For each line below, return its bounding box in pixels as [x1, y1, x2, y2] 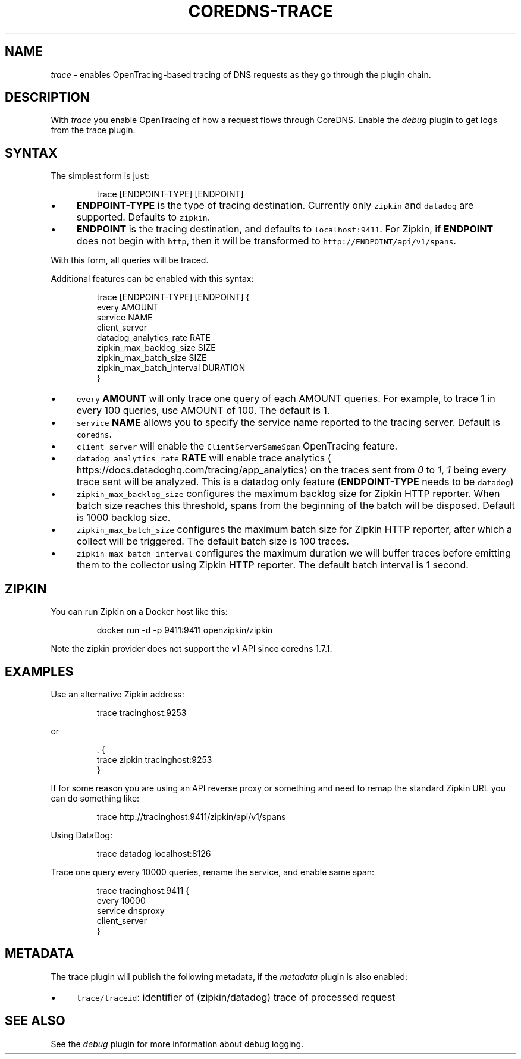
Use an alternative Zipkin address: [51, 689, 184, 699]
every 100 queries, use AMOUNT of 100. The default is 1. [76, 404, 330, 417]
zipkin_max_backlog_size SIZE [96, 342, 216, 353]
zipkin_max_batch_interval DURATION [96, 363, 246, 373]
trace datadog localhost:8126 [96, 848, 211, 859]
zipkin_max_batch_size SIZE [96, 353, 207, 363]
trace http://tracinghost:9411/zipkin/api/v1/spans [96, 811, 286, 822]
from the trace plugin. [51, 125, 136, 136]
